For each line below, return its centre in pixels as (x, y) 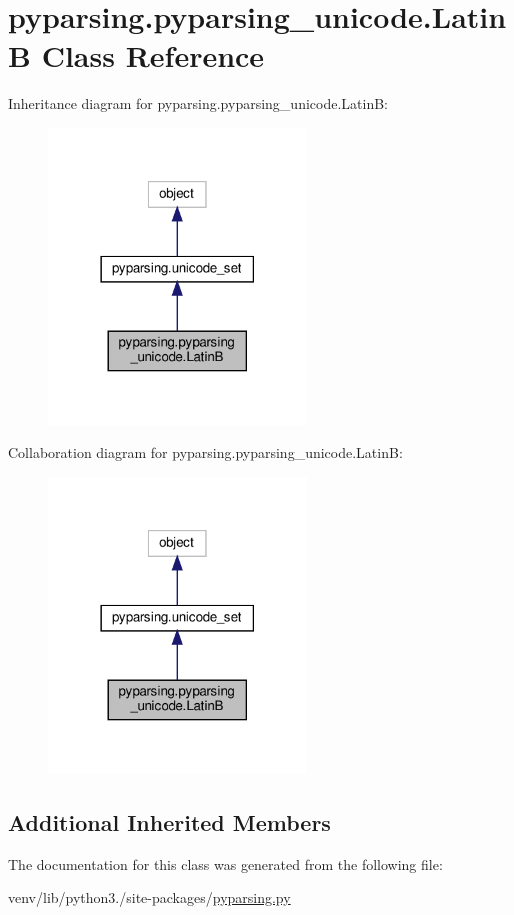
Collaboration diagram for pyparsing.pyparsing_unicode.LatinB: (205, 452)
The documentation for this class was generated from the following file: (225, 863)
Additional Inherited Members (169, 822)
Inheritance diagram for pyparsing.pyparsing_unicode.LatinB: (198, 103)
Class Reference (153, 55)
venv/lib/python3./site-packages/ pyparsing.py (149, 897)
